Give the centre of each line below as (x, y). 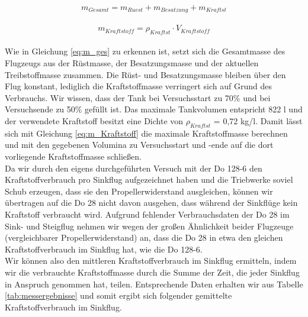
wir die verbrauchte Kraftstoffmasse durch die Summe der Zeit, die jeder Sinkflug (152, 272)
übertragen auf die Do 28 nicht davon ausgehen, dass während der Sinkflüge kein (151, 203)
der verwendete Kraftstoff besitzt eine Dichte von (94, 121)
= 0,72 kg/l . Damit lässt (258, 121)
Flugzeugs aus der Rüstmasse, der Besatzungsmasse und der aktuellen (132, 63)
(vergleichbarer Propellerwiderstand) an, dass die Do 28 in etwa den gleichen (144, 237)
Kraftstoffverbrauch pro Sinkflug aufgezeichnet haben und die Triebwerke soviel (149, 179)
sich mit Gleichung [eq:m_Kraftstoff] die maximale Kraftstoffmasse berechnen (146, 133)
